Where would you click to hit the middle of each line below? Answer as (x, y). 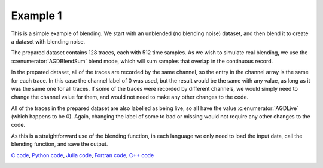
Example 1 (36, 16)
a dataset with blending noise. (48, 41)
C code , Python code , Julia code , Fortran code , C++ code (83, 155)
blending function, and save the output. (60, 144)
